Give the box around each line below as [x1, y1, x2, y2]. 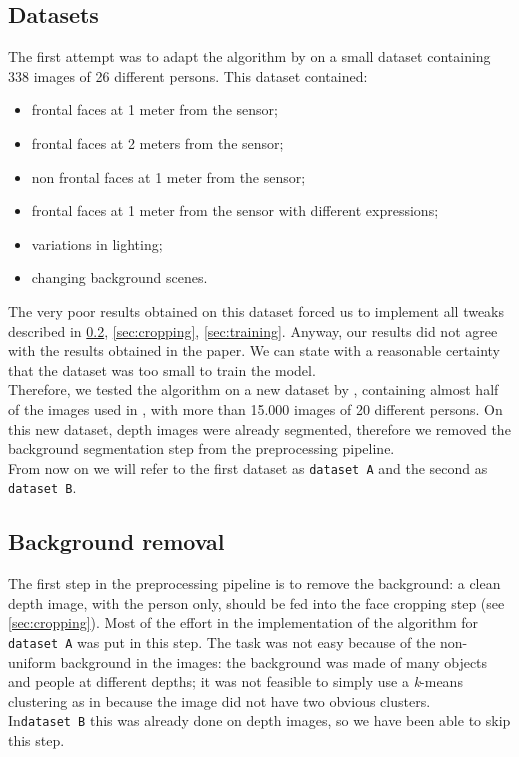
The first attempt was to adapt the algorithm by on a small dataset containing [8, 46, 491, 67]
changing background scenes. [31, 267, 208, 288]
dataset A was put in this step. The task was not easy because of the [8, 632, 436, 652]
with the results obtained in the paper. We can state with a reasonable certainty [8, 340, 501, 361]
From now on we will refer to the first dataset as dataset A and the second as [8, 457, 488, 478]
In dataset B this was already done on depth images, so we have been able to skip [8, 710, 511, 731]
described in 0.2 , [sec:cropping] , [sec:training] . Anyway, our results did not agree [8, 320, 498, 341]
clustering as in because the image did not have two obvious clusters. [8, 690, 431, 711]
